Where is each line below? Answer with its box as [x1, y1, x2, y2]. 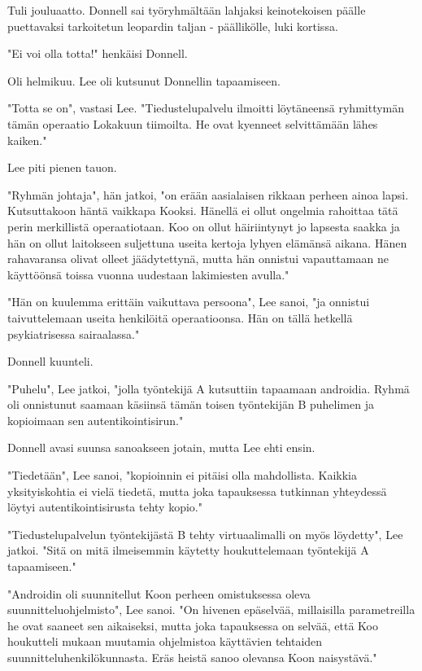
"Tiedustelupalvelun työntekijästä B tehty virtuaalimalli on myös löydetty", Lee [7, 525, 403, 542]
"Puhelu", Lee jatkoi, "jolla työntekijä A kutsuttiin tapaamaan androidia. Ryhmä [7, 379, 410, 397]
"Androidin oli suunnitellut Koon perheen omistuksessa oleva [7, 585, 311, 602]
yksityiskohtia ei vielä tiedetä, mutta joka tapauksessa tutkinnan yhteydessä [7, 482, 387, 499]
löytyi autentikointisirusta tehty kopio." [7, 498, 202, 515]
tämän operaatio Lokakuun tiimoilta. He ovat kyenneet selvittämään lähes [7, 115, 378, 132]
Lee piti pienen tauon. [7, 159, 117, 176]
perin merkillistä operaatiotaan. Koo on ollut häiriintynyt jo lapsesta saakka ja [7, 217, 400, 235]
